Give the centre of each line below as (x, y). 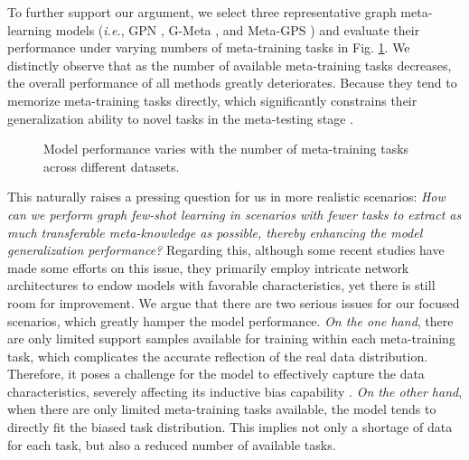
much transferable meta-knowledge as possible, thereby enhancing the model (215, 232)
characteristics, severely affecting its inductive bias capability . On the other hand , (235, 391)
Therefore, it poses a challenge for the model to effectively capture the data (216, 374)
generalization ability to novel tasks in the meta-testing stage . (180, 118)
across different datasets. (112, 166)
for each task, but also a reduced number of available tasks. (172, 444)
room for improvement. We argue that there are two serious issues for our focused (234, 302)
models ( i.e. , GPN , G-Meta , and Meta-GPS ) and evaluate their (238, 29)
